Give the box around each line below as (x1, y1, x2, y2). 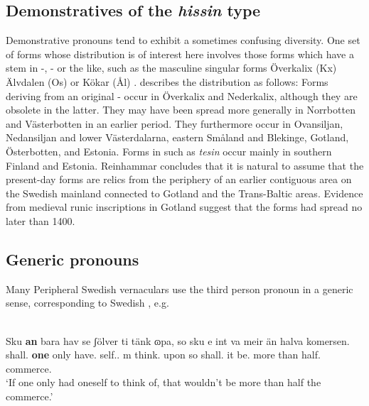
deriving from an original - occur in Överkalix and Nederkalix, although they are (6, 88, 358, 103)
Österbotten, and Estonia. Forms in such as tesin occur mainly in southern (6, 143, 332, 158)
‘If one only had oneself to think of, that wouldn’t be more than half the (6, 375, 321, 390)
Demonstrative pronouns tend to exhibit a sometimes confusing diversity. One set (6, 33, 360, 48)
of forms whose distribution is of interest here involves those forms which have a (6, 46, 354, 61)
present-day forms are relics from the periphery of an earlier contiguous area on (6, 172, 352, 187)
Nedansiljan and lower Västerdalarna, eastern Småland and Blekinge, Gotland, (6, 130, 349, 145)
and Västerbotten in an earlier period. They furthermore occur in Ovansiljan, (6, 116, 343, 131)
